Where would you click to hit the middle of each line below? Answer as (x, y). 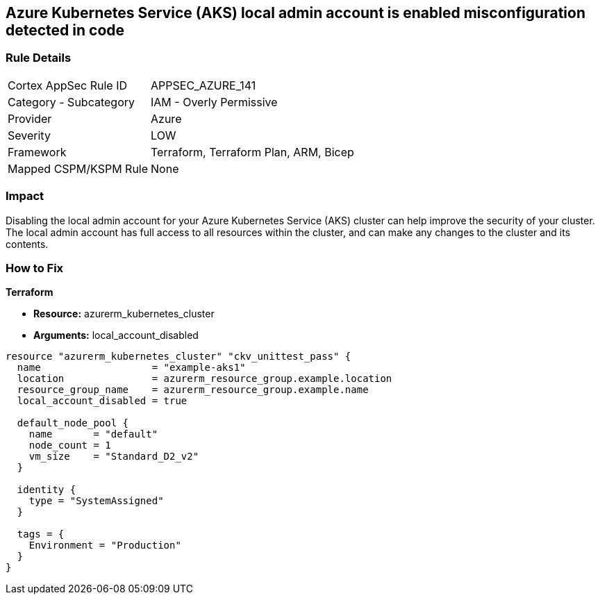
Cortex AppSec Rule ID (68, 85)
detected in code (65, 30)
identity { (47, 490)
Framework (37, 152)
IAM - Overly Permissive (214, 102)
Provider (30, 118)
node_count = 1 (70, 445)
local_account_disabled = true (102, 401)
